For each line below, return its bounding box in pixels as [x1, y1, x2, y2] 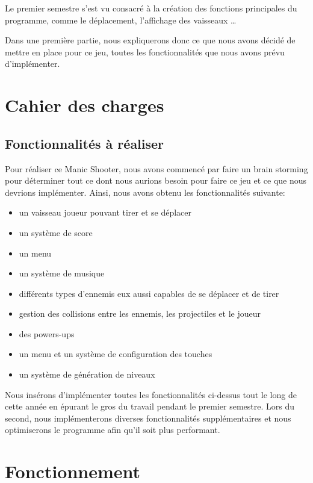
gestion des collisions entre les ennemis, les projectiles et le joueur [19, 307, 261, 320]
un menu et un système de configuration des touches [19, 347, 212, 360]
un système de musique [19, 267, 105, 279]
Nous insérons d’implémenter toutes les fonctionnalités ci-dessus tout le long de [5, 388, 297, 400]
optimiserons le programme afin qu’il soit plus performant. [5, 423, 220, 436]
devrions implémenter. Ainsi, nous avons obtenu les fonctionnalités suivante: [5, 185, 285, 198]
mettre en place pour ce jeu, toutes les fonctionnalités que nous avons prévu [5, 45, 285, 58]
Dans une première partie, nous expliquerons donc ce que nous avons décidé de [5, 34, 296, 46]
